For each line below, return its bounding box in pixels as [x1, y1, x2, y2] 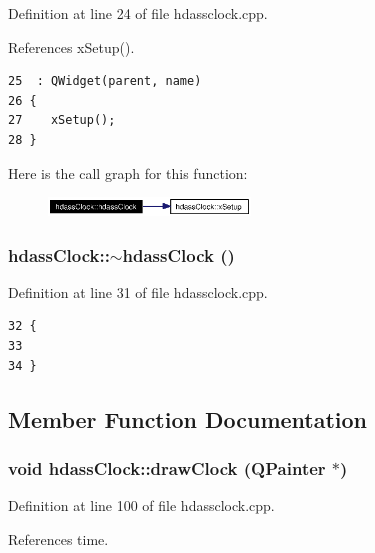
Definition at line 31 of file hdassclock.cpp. [8, 281, 268, 302]
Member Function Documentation [8, 403, 368, 434]
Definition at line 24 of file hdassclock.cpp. [8, 3, 268, 23]
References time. [8, 528, 109, 549]
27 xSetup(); [8, 113, 116, 128]
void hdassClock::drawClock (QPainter [8, 455, 326, 480]
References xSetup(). [8, 36, 135, 57]
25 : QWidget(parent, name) [8, 74, 202, 89]
